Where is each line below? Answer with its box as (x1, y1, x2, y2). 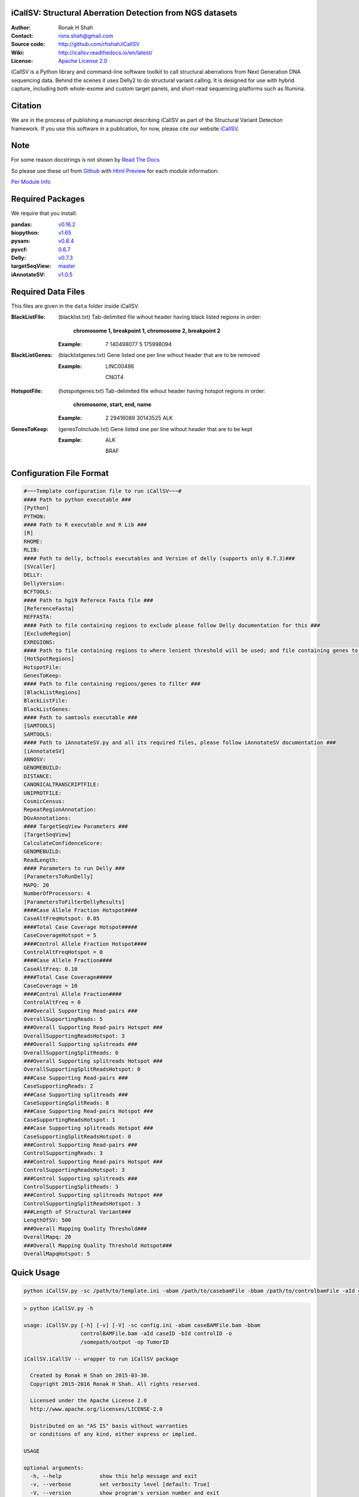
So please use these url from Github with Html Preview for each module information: (11, 167, 219, 174)
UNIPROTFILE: (23, 789, 62, 796)
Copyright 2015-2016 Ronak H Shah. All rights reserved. (30, 1380, 200, 1387)
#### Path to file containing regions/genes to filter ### (23, 680, 200, 687)
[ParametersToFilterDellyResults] (23, 898, 125, 905)
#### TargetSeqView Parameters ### (23, 823, 128, 830)
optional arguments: (23, 1464, 84, 1471)
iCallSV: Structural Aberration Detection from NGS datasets (11, 8, 238, 18)
